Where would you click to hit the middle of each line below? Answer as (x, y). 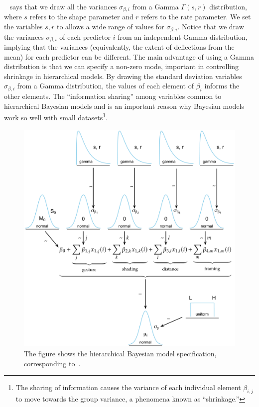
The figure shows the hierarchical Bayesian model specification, (120, 353)
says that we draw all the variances (63, 6)
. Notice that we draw (211, 27)
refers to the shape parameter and (81, 17)
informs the (222, 86)
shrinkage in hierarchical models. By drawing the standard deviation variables (123, 76)
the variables (23, 27)
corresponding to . (52, 363)
